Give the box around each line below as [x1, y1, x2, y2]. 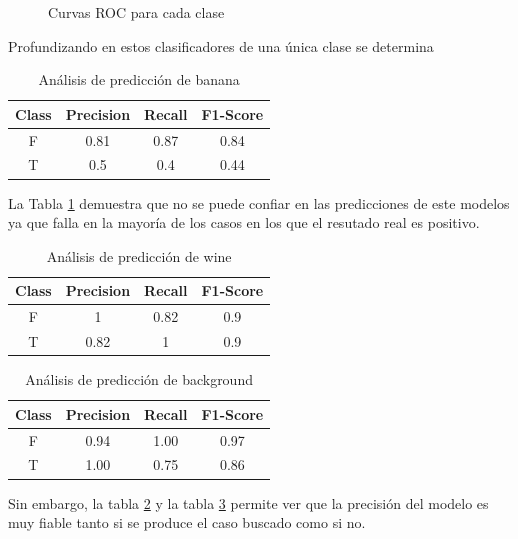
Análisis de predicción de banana [38, 69, 240, 90]
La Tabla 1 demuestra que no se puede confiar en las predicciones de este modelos [8, 192, 510, 213]
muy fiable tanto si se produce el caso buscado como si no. [8, 512, 366, 533]
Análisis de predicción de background [25, 369, 253, 390]
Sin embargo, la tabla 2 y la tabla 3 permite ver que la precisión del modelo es [8, 492, 489, 513]
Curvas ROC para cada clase [48, 2, 225, 22]
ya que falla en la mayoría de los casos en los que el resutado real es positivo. [8, 212, 480, 233]
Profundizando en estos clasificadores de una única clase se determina [8, 35, 434, 56]
